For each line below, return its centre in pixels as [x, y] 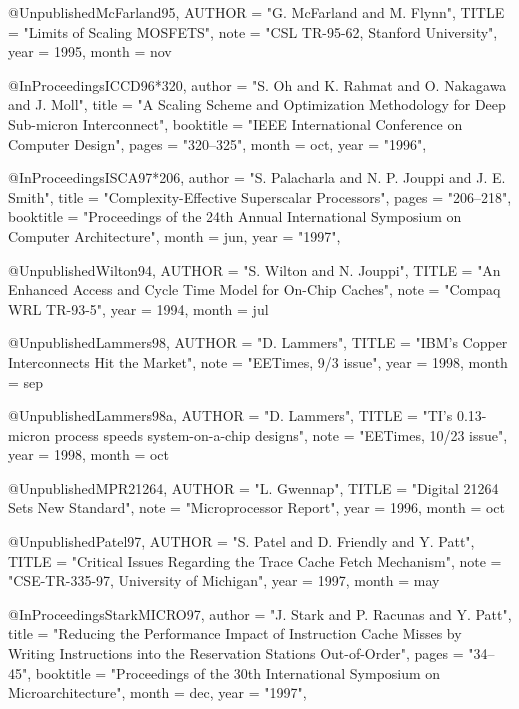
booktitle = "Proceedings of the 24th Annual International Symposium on [235, 216]
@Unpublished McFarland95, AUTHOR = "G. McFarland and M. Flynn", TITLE [256, 12]
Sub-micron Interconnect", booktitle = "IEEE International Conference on [235, 123]
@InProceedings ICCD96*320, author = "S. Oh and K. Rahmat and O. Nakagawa [257, 84]
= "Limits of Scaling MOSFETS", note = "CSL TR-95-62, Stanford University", [253, 31]
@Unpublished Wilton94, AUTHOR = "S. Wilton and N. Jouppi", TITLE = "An [254, 269]
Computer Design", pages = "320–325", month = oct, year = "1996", [217, 143]
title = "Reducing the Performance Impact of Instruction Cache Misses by [235, 633]
